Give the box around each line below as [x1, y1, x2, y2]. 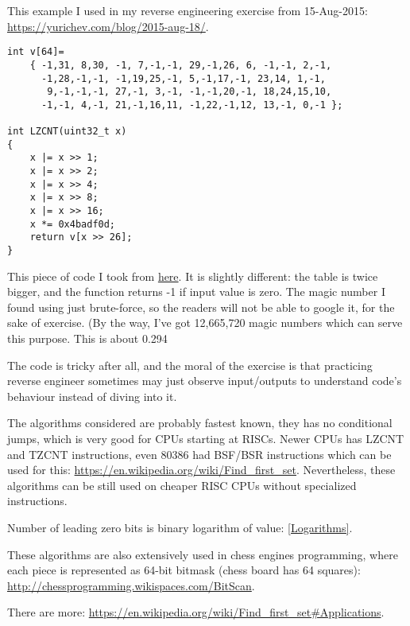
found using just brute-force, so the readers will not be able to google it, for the [7, 298, 395, 315]
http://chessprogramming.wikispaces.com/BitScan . [7, 577, 255, 593]
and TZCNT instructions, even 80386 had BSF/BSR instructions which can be [7, 445, 392, 462]
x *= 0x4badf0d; [29, 218, 116, 230]
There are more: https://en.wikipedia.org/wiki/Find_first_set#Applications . [7, 604, 385, 620]
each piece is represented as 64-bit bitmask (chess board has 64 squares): [7, 562, 361, 578]
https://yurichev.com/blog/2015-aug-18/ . [7, 17, 209, 34]
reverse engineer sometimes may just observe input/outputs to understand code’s [7, 372, 402, 389]
